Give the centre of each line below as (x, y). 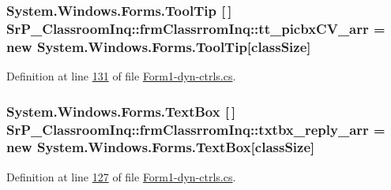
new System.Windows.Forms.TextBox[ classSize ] (161, 147)
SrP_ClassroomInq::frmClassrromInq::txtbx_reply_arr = (196, 129)
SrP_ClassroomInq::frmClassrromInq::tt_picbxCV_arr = (196, 28)
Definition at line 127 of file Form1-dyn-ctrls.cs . (121, 176)
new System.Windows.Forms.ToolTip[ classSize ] (159, 46)
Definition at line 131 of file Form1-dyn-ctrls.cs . (121, 76)
